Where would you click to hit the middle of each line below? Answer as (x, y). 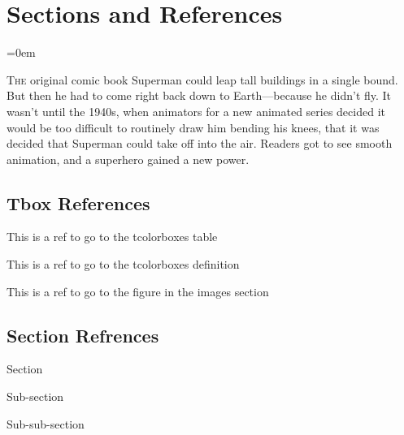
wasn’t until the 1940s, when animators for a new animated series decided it (196, 111)
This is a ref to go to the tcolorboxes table (112, 237)
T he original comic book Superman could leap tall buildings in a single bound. (202, 79)
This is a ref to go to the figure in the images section (138, 291)
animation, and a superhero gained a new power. (128, 159)
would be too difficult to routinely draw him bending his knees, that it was (193, 127)
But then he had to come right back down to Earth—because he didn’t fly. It (199, 95)
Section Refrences (83, 335)
